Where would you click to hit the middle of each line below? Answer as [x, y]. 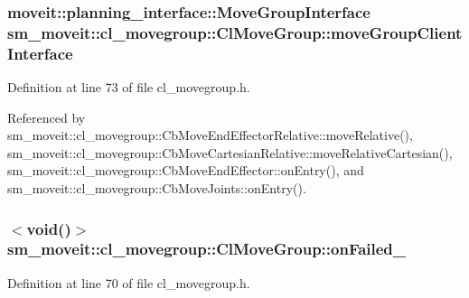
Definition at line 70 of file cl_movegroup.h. [129, 282]
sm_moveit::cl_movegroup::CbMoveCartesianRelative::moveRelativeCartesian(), [230, 152]
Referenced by [47, 117]
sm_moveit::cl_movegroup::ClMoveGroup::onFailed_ [207, 249]
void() [49, 228]
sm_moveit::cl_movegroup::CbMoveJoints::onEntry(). [157, 188]
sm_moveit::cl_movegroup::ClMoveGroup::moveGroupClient [235, 32]
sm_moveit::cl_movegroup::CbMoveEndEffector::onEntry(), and [186, 170]
